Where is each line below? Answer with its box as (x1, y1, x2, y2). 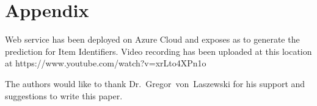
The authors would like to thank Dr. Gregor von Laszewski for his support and (5, 77, 305, 90)
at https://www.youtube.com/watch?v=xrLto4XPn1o (5, 57, 206, 69)
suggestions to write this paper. (5, 89, 123, 102)
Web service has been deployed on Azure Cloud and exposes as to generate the (5, 33, 300, 46)
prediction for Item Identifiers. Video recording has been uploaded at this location (5, 44, 312, 57)
